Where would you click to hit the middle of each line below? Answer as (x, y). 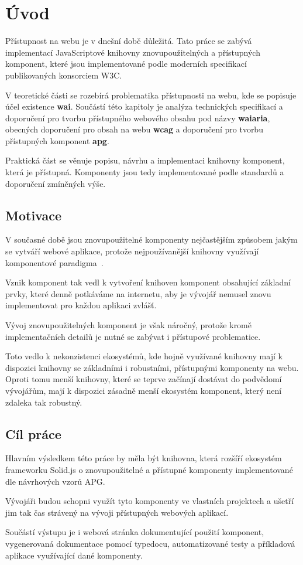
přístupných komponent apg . (57, 140)
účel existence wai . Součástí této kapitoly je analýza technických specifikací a (144, 106)
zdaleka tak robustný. (44, 402)
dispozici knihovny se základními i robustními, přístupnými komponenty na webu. (152, 367)
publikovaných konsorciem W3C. (64, 75)
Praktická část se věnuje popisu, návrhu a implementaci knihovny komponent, (145, 160)
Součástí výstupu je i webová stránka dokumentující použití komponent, (135, 532)
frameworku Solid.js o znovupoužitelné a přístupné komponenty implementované (149, 469)
